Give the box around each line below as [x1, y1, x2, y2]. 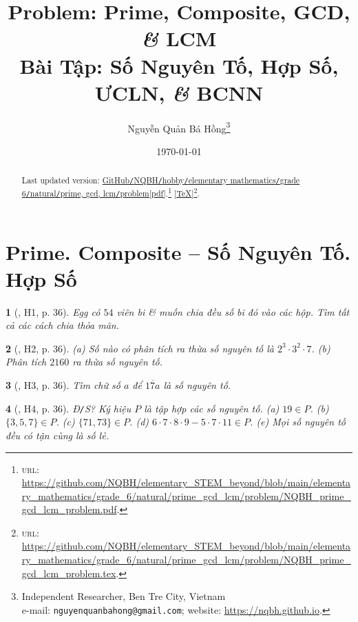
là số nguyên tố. [163, 378, 231, 392]
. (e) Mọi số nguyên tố [250, 414, 346, 429]
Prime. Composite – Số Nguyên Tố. [6, 237, 351, 265]
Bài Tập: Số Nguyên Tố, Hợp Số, [19, 51, 339, 79]
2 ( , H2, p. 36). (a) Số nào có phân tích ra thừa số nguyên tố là [6, 341, 274, 355]
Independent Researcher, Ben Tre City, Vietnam [21, 589, 226, 603]
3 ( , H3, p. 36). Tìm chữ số [6, 378, 120, 392]
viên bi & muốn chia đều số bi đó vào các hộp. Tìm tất [116, 304, 350, 319]
